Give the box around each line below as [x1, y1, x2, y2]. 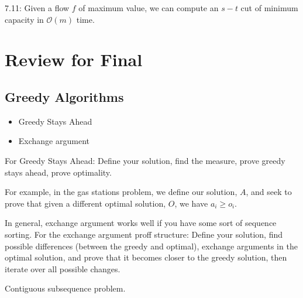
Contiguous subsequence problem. [5, 282, 126, 294]
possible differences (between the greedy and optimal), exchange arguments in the [5, 239, 298, 252]
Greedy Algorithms [5, 87, 124, 105]
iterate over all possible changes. [5, 262, 120, 275]
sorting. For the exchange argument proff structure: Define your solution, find [5, 228, 283, 240]
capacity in [5, 13, 44, 25]
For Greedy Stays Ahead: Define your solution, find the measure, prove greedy [5, 154, 285, 166]
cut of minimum [240, 2, 298, 13]
